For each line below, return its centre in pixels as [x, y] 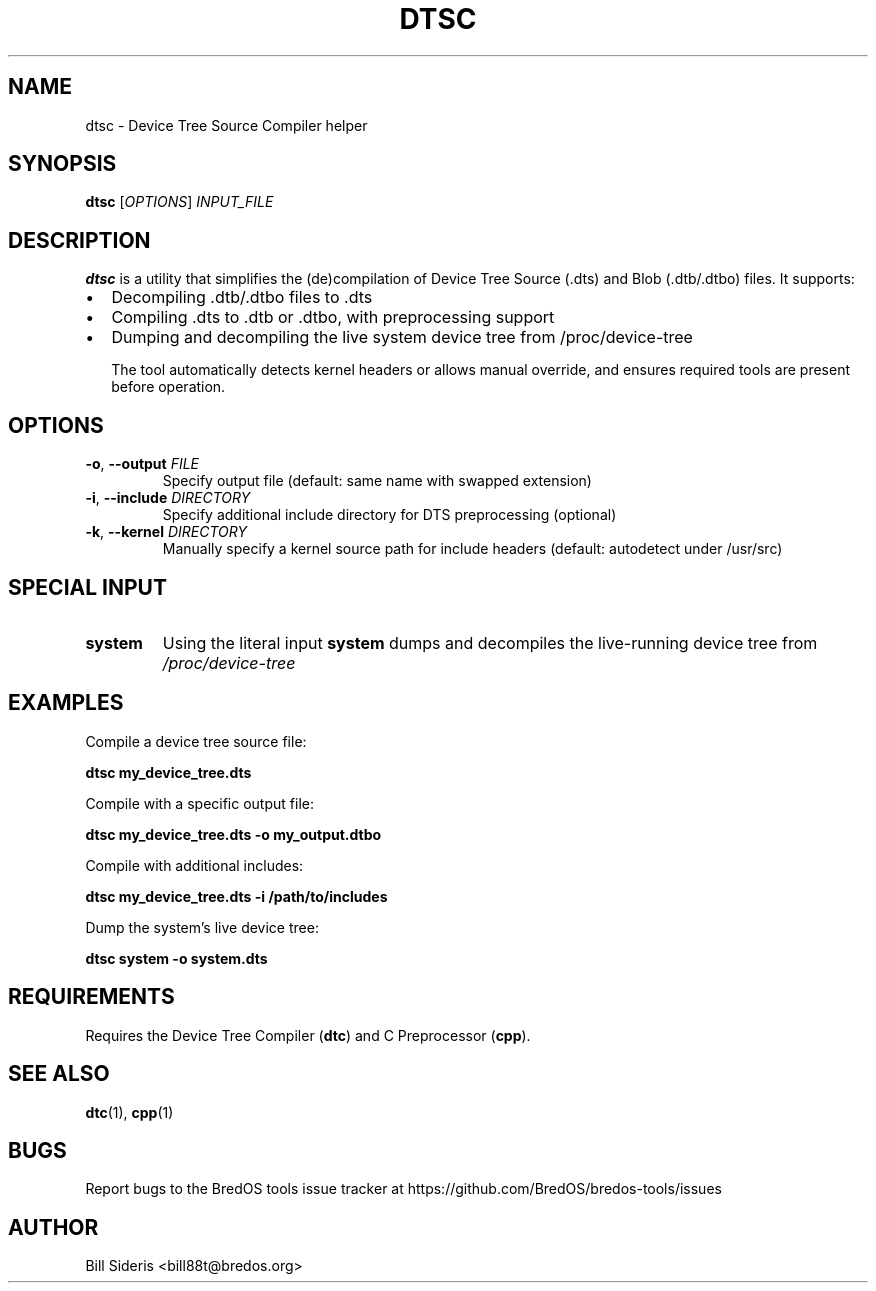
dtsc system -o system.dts [176, 958]
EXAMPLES [66, 703]
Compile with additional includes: [194, 865]
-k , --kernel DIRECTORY [166, 532]
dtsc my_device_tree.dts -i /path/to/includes [236, 896]
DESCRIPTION [79, 240]
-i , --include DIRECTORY [168, 498]
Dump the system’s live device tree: [202, 927]
